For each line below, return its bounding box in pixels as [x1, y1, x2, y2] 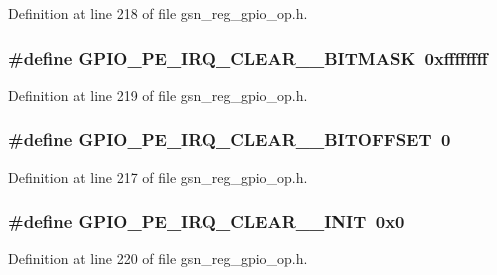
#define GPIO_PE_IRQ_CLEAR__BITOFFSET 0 [8, 127, 451, 152]
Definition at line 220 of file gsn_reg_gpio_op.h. [8, 248, 308, 269]
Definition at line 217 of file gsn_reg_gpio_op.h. [8, 166, 308, 187]
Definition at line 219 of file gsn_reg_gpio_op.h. [8, 84, 308, 105]
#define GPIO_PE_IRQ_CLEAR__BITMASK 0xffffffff [8, 45, 488, 70]
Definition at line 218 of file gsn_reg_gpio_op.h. [8, 3, 308, 23]
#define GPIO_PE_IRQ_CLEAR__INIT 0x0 [8, 209, 405, 234]
